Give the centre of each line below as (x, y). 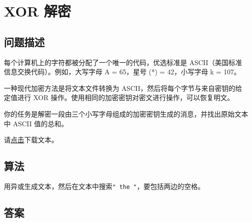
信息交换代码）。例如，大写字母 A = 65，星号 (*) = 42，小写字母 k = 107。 (122, 72)
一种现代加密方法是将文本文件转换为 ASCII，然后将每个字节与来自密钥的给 (123, 88)
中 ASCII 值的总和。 (36, 123)
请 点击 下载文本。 (31, 140)
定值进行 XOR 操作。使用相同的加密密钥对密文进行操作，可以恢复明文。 (119, 97)
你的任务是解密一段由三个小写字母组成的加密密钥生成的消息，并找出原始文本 (126, 113)
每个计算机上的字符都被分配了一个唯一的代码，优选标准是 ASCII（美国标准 (123, 62)
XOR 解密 (38, 11)
